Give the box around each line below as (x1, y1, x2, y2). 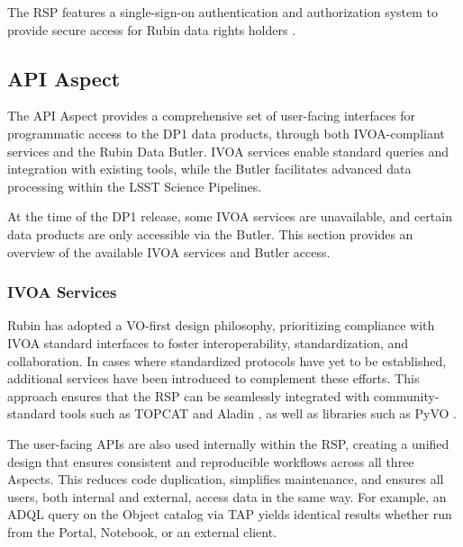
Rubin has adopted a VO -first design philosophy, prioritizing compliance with (7, 316, 435, 335)
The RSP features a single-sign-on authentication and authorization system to (7, 3, 439, 21)
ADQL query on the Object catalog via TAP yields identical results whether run (7, 505, 452, 524)
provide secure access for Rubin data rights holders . (7, 20, 296, 39)
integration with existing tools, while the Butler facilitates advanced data (7, 159, 412, 178)
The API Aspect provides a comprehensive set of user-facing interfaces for (7, 106, 416, 125)
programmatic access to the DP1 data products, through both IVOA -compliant (7, 123, 445, 142)
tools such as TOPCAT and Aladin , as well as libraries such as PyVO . (59, 404, 457, 423)
